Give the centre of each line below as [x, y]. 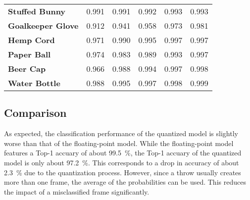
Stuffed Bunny [37, 11]
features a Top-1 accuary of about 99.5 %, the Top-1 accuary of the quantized [123, 153]
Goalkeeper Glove [43, 25]
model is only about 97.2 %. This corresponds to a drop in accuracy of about [122, 162]
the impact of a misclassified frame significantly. [77, 191]
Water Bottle [34, 83]
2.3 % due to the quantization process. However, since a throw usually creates [123, 172]
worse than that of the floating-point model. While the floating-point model [119, 143]
